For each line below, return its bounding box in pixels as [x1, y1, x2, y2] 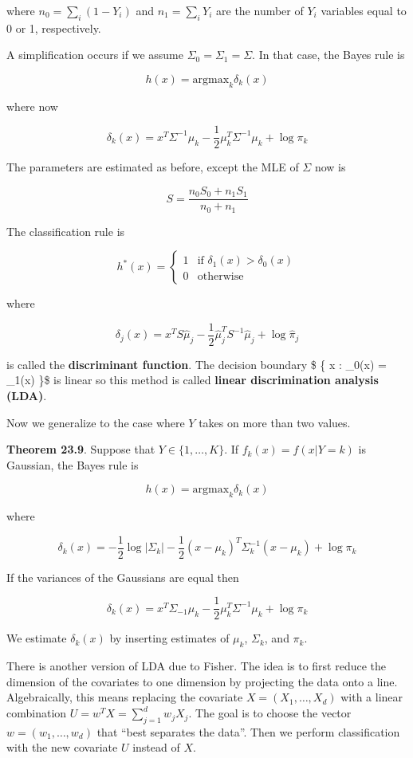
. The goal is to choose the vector [188, 705, 352, 721]
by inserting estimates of [109, 630, 230, 646]
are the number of [216, 2, 304, 18]
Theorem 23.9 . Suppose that [6, 441, 155, 458]
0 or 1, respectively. [6, 19, 101, 36]
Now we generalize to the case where [6, 414, 185, 430]
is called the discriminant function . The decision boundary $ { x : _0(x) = [6, 355, 387, 372]
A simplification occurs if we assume [6, 46, 183, 63]
